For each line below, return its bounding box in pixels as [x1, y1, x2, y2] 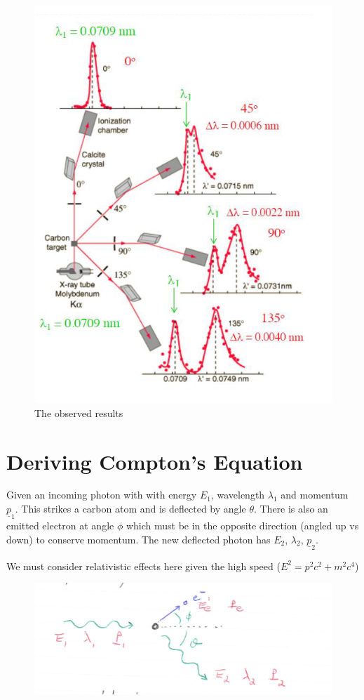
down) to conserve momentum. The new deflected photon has [6, 531, 271, 546]
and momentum [281, 487, 349, 502]
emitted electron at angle [6, 518, 114, 533]
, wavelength [210, 487, 265, 502]
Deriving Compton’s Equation [6, 447, 303, 475]
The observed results [34, 405, 123, 420]
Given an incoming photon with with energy [6, 487, 197, 502]
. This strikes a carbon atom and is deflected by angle [15, 501, 246, 516]
